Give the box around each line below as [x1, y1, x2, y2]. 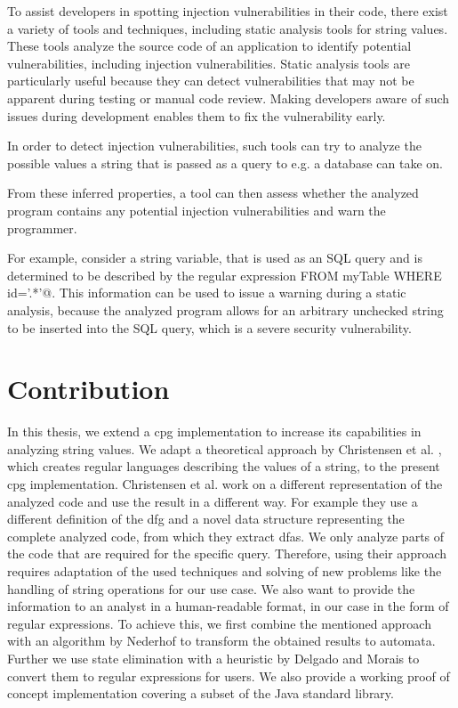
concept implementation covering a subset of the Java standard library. [7, 684, 394, 703]
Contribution [7, 370, 170, 407]
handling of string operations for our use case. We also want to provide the [7, 579, 415, 598]
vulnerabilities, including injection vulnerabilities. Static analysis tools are [7, 53, 410, 72]
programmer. [7, 218, 77, 237]
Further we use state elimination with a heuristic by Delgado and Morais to [7, 648, 420, 667]
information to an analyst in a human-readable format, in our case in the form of [7, 597, 449, 615]
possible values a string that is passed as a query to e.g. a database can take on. [7, 153, 443, 172]
